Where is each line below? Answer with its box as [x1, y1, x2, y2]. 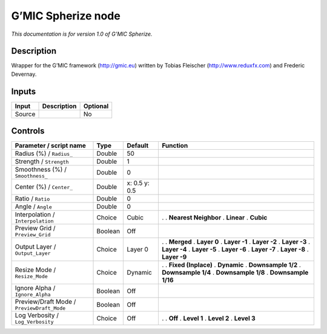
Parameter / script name [15, 141, 86, 150]
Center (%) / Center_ [15, 182, 73, 191]
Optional [83, 102, 109, 110]
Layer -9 [161, 253, 187, 261]
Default [127, 141, 148, 150]
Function [161, 141, 188, 150]
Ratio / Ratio [15, 195, 50, 203]
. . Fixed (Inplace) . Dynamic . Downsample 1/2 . [161, 261, 301, 269]
